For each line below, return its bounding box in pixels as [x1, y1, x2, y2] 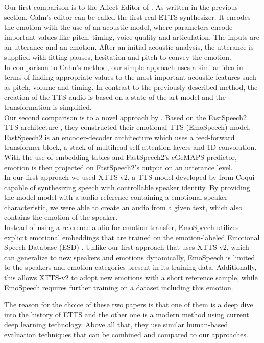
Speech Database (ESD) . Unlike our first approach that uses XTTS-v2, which [4, 242, 249, 253]
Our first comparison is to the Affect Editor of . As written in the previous [4, 2, 238, 12]
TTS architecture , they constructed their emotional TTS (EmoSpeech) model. [4, 122, 251, 132]
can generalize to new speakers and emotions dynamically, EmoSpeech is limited [4, 251, 255, 262]
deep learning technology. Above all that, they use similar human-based [4, 319, 228, 330]
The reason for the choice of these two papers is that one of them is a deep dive [4, 299, 253, 310]
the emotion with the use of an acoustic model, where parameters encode [4, 21, 233, 32]
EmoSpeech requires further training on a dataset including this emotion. [4, 282, 233, 292]
